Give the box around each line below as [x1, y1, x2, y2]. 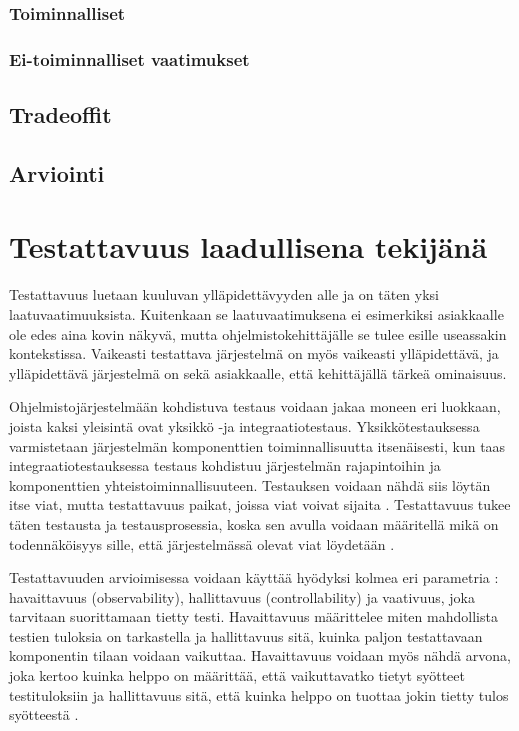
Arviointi [9, 157, 105, 188]
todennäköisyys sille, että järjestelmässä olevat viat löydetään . [9, 533, 395, 554]
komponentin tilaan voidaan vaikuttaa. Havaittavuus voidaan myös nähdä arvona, [9, 645, 511, 666]
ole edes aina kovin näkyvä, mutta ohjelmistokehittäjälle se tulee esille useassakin [9, 323, 507, 344]
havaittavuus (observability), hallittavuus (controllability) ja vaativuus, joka [9, 586, 475, 607]
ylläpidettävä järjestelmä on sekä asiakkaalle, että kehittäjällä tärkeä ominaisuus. [9, 362, 507, 383]
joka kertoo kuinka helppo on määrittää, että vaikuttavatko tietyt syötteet [9, 665, 465, 686]
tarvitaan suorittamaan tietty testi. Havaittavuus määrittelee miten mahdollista [9, 606, 498, 627]
